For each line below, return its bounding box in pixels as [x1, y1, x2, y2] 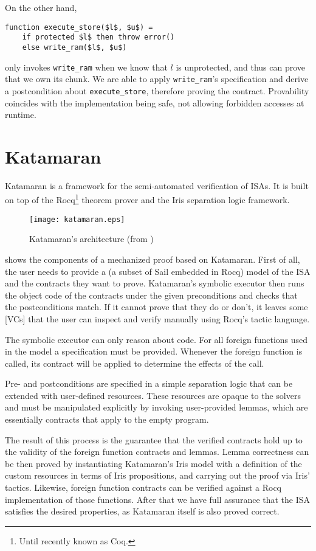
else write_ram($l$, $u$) [22, 43, 127, 52]
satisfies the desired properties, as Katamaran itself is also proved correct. [5, 505, 280, 518]
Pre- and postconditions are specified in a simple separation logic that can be [5, 377, 293, 390]
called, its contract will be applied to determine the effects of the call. [5, 356, 264, 369]
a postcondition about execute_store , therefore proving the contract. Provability [5, 84, 309, 97]
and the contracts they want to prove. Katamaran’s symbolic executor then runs [5, 277, 304, 289]
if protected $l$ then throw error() [22, 33, 175, 42]
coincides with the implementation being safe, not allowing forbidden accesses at [5, 96, 304, 109]
